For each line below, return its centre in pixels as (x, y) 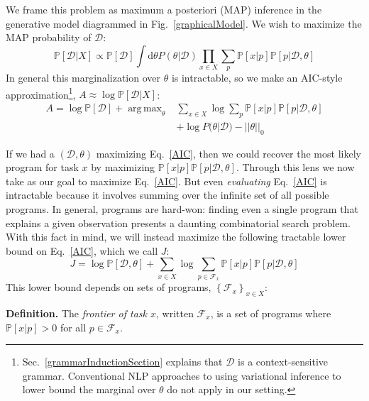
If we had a (30, 153)
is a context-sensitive (283, 362)
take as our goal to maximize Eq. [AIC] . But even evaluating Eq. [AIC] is (166, 181)
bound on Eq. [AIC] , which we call (82, 250)
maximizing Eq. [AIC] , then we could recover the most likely (228, 153)
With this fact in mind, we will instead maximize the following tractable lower (176, 237)
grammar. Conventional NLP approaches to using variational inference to (182, 375)
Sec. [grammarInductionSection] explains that (122, 362)
